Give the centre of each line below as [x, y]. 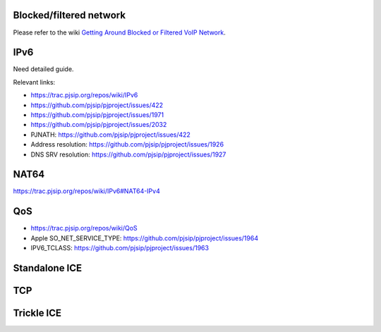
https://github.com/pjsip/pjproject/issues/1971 [97, 115]
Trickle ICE [37, 313]
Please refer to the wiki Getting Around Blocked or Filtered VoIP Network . [119, 32]
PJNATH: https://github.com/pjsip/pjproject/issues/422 [110, 135]
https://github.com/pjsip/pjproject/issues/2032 [99, 125]
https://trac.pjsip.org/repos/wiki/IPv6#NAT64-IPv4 [86, 191]
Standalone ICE [48, 268]
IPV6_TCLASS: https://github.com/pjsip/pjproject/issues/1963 [120, 248]
